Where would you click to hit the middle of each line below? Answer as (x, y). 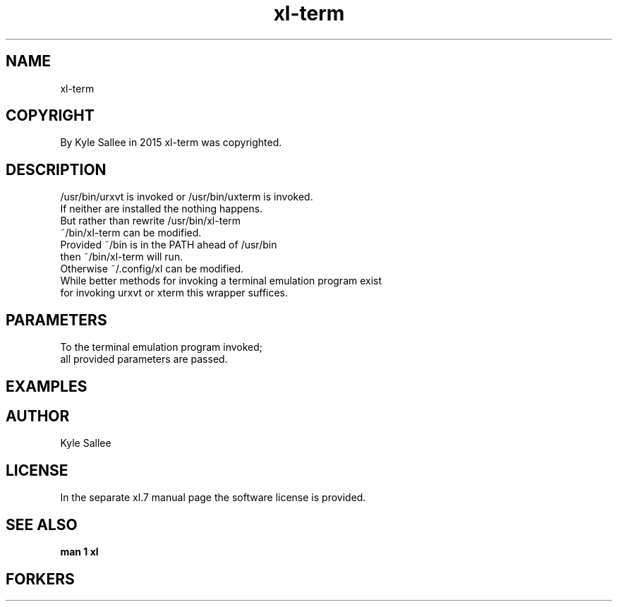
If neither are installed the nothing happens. (162, 209)
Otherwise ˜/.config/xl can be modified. (152, 269)
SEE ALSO (42, 524)
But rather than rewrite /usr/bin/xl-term (151, 221)
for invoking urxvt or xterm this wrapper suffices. (174, 293)
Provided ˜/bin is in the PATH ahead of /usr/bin (169, 245)
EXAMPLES (47, 386)
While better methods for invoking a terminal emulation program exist (221, 281)
